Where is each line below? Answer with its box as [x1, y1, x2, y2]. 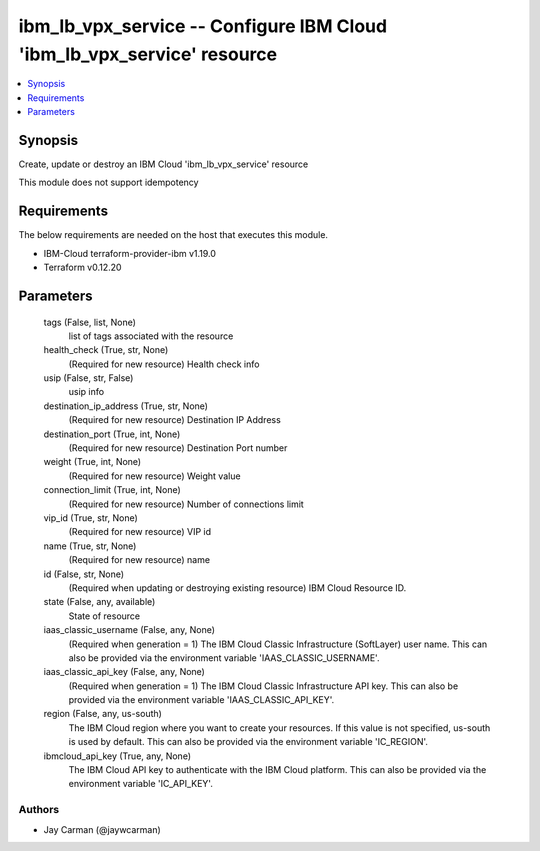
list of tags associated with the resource [68, 330, 234, 342]
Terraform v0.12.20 [43, 261, 122, 274]
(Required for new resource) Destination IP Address [68, 414, 282, 426]
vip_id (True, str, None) [43, 511, 139, 524]
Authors [18, 803, 60, 817]
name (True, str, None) [43, 540, 137, 552]
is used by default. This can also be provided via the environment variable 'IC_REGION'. [68, 736, 429, 748]
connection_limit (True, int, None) [43, 484, 182, 496]
